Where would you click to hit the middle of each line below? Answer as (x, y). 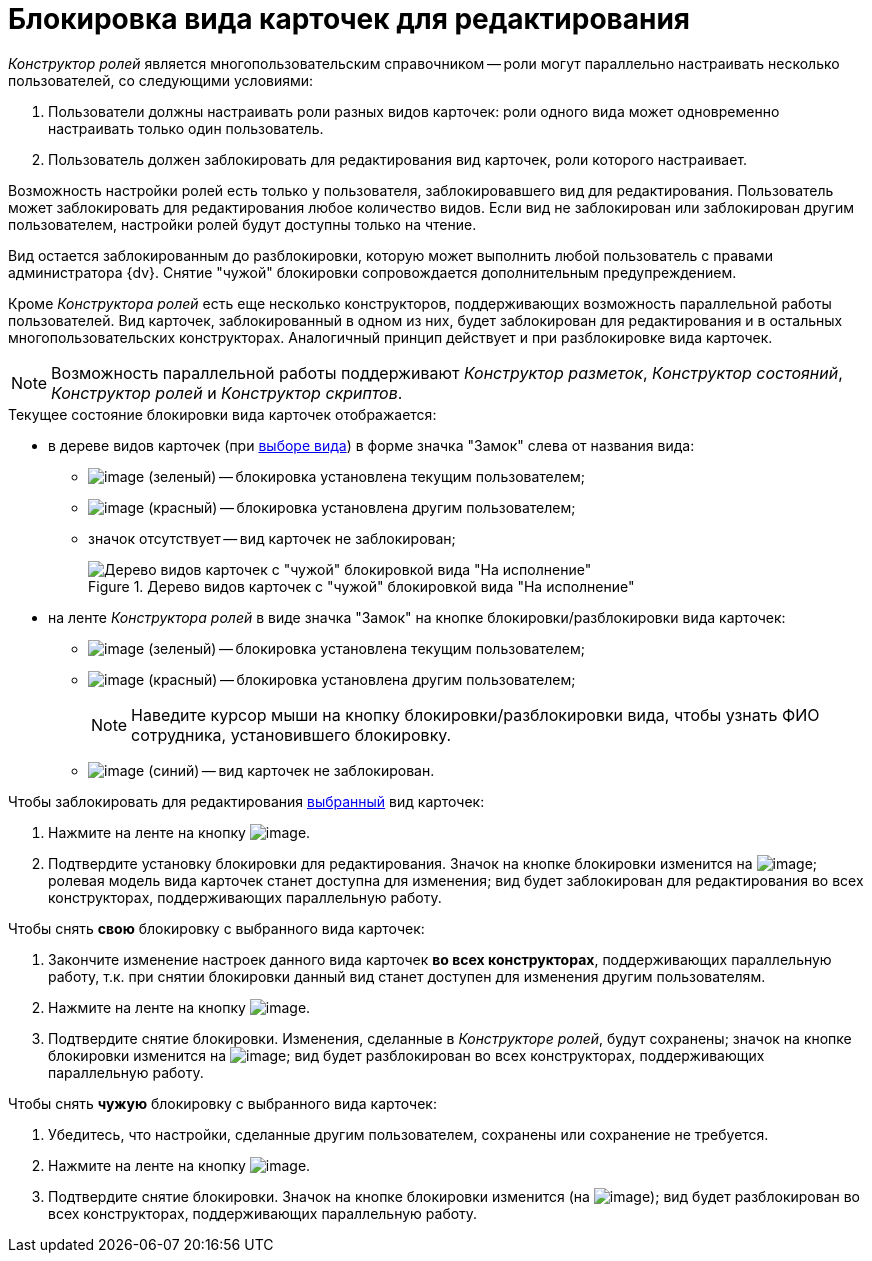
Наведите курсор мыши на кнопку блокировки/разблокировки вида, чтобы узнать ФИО (475, 714)
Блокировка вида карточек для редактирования (349, 19)
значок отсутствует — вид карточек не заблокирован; (272, 538)
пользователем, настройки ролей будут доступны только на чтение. (242, 224)
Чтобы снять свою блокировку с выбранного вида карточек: (216, 928)
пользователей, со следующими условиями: (161, 80)
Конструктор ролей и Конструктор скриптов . (227, 392)
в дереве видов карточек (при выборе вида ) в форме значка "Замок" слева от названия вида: (371, 445)
